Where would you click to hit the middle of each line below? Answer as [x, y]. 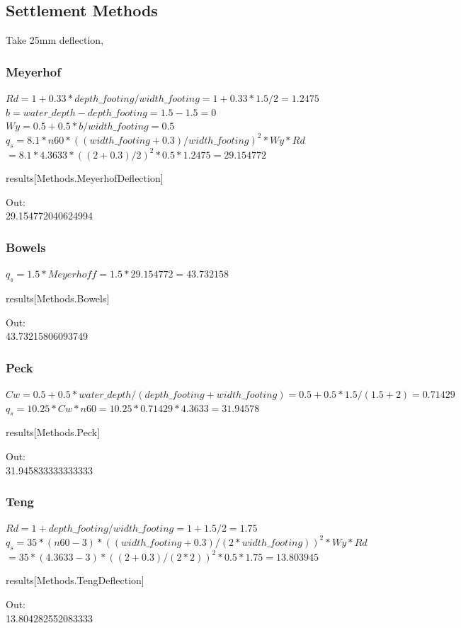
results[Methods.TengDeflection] [75, 580]
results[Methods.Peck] [53, 432]
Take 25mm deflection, [55, 40]
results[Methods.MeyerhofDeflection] [85, 178]
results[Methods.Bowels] [58, 298]
